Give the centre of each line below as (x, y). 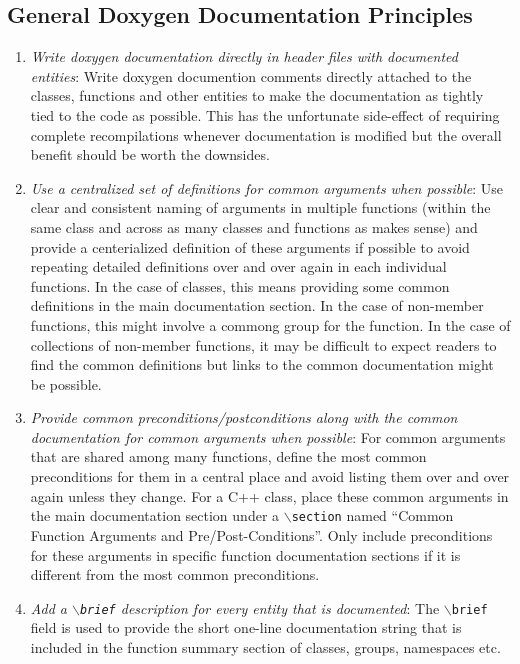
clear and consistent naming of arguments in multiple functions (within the (260, 207)
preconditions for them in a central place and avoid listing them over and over (270, 476)
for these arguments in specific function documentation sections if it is (245, 554)
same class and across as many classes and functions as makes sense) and (254, 226)
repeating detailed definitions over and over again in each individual (238, 266)
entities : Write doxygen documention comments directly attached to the (251, 75)
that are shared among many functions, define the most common (228, 456)
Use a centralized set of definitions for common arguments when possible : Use (266, 187)
